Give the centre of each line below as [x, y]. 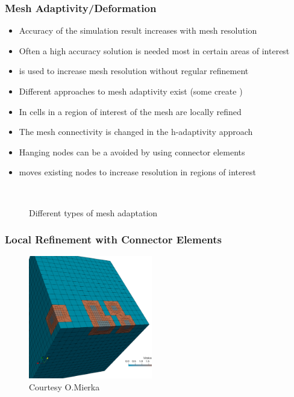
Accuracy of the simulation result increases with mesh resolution [138, 30]
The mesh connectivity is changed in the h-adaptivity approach [136, 132]
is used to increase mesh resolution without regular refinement [134, 71]
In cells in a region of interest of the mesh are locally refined [130, 111]
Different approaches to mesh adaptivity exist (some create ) [131, 91]
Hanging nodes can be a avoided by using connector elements [132, 152]
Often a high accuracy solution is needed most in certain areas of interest [154, 50]
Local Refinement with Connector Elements [113, 239]
